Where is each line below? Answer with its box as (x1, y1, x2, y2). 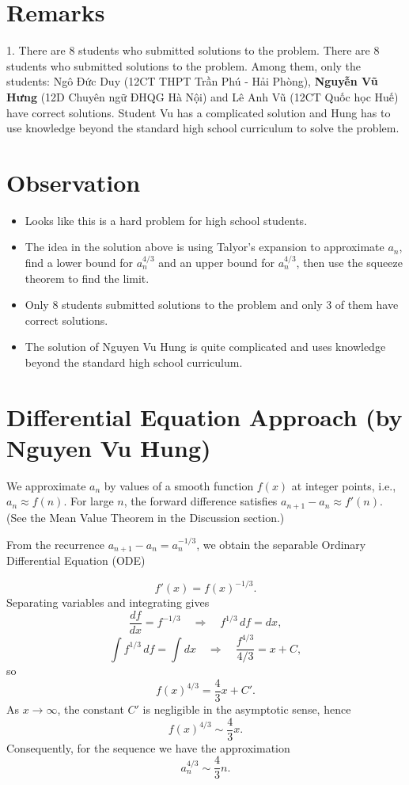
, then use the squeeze (296, 254, 403, 270)
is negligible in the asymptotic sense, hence (142, 700, 351, 717)
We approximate (6, 477, 86, 493)
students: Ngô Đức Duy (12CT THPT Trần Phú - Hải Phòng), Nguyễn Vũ (6, 73, 378, 90)
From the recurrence (6, 535, 105, 552)
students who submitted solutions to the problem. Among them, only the (6, 57, 362, 74)
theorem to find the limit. (25, 269, 150, 286)
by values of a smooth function (104, 477, 254, 493)
